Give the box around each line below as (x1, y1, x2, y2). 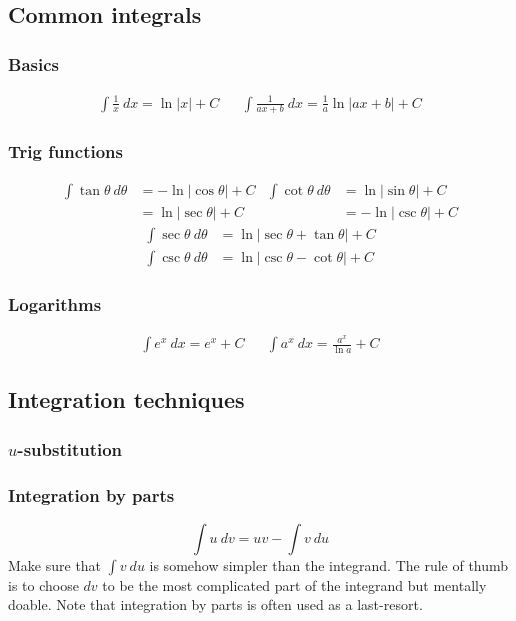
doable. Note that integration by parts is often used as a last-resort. (8, 594, 423, 615)
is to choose (8, 574, 79, 595)
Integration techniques (8, 384, 245, 415)
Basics (8, 51, 59, 76)
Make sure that (8, 554, 102, 575)
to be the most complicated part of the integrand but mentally (102, 574, 487, 595)
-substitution (17, 436, 123, 461)
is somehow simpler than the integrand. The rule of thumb (149, 554, 509, 575)
